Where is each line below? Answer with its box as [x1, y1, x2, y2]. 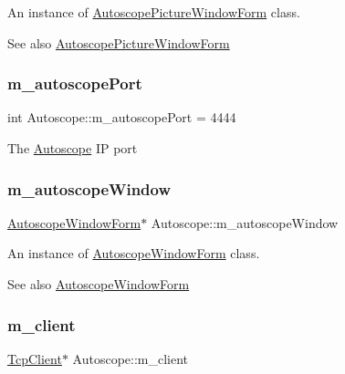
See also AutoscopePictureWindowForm [7, 33, 230, 52]
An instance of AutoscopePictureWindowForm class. [7, 3, 300, 21]
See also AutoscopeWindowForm [7, 275, 190, 293]
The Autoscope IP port [7, 139, 138, 157]
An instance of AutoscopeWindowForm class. [7, 244, 260, 263]
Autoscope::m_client [72, 348, 189, 368]
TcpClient [7, 348, 62, 368]
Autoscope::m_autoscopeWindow [151, 213, 339, 232]
